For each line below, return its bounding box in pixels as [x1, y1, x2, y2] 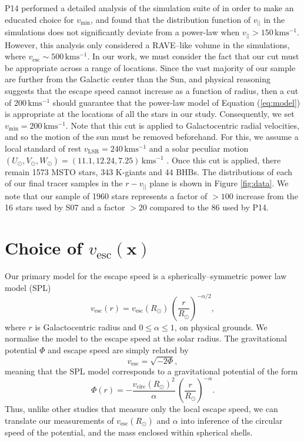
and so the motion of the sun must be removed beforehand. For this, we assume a [5, 130, 299, 143]
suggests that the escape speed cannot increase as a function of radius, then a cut [5, 85, 299, 96]
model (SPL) [5, 281, 51, 293]
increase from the [236, 189, 298, 202]
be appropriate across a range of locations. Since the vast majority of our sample [5, 61, 296, 73]
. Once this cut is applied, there [166, 153, 281, 166]
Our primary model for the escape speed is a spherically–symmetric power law [5, 269, 287, 282]
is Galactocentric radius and [35, 320, 136, 333]
